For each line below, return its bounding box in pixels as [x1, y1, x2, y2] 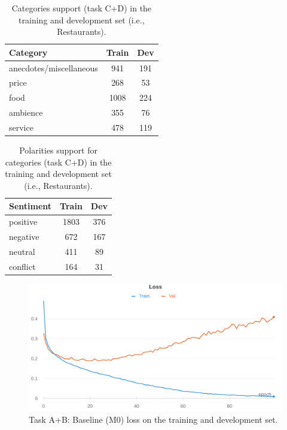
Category [9, 46, 48, 58]
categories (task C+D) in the [5, 155, 112, 168]
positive [9, 215, 38, 228]
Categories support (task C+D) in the [11, 2, 152, 14]
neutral [9, 245, 35, 257]
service [9, 121, 33, 133]
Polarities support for [19, 144, 97, 157]
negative [9, 230, 39, 243]
